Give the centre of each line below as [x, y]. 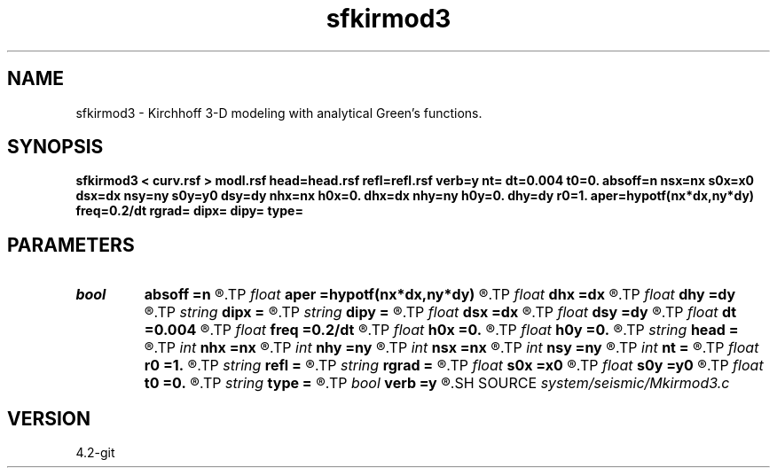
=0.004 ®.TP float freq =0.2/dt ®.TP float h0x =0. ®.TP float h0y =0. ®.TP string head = [441, 330]
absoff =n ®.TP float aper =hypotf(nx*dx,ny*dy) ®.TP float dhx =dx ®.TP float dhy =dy [440, 295]
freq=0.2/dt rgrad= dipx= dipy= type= [189, 211]
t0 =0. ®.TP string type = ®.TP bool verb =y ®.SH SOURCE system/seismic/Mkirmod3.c [437, 383]
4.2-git [95, 453]
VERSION [49, 418]
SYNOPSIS [55, 147]
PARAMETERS [71, 245]
